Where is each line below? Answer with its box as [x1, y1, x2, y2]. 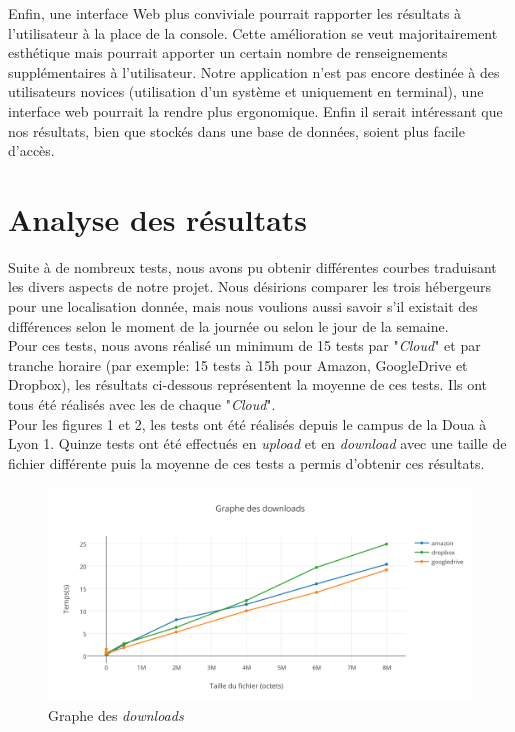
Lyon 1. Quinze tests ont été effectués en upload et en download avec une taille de [8, 433, 507, 454]
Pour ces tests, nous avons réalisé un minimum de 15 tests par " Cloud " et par [8, 335, 481, 356]
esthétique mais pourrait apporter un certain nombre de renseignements [8, 42, 448, 63]
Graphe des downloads [48, 705, 184, 726]
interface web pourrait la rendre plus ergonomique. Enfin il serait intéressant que [8, 100, 503, 121]
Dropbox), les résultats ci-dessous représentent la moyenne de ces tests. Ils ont [8, 374, 488, 395]
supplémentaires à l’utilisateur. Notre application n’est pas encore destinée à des [8, 61, 500, 82]
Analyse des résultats [8, 198, 308, 239]
